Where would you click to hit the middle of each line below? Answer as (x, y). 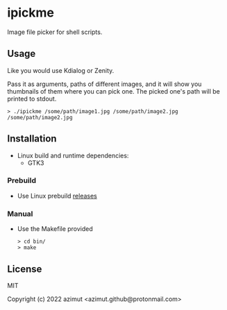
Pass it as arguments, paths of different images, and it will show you (104, 84)
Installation (32, 139)
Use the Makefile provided (55, 229)
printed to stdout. (32, 98)
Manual (20, 214)
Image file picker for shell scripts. (55, 32)
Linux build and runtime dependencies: (73, 155)
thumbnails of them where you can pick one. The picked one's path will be (114, 91)
